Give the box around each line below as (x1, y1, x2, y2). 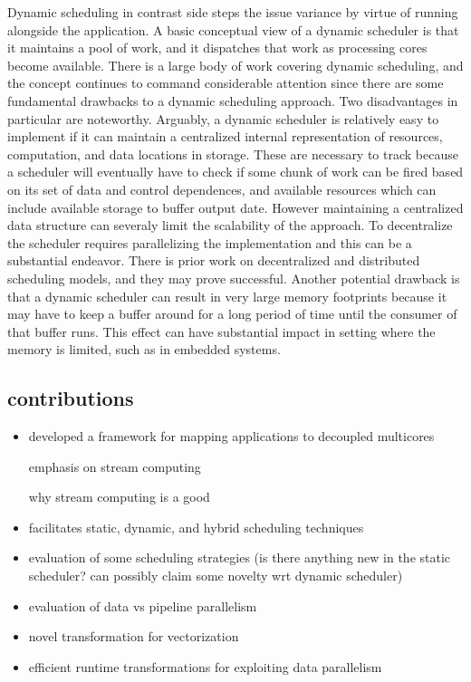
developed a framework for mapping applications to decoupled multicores (28, 427, 435, 446)
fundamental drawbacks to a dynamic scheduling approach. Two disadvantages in (7, 91, 458, 110)
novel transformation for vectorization (28, 627, 239, 646)
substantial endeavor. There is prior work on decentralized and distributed (7, 251, 420, 270)
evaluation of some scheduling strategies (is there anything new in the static (28, 548, 451, 567)
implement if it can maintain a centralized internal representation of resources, (7, 127, 443, 146)
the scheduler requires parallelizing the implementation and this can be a (7, 233, 412, 252)
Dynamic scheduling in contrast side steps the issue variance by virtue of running (7, 3, 458, 21)
